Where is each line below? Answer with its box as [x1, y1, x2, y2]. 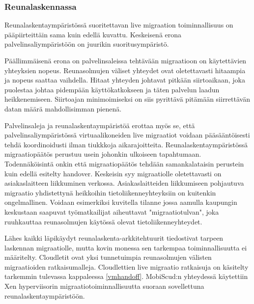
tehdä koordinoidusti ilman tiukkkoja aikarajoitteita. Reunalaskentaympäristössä [4, 139, 248, 149]
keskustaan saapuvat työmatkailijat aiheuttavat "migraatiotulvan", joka [4, 206, 219, 217]
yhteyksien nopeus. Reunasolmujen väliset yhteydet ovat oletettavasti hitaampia [4, 65, 246, 75]
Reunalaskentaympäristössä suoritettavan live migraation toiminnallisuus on [4, 20, 233, 30]
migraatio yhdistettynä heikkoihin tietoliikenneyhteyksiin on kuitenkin [4, 187, 216, 197]
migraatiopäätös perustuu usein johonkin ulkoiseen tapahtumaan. [4, 149, 201, 159]
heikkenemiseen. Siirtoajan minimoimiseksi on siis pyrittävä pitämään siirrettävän [4, 94, 250, 104]
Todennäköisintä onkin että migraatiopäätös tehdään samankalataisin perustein [4, 158, 244, 168]
